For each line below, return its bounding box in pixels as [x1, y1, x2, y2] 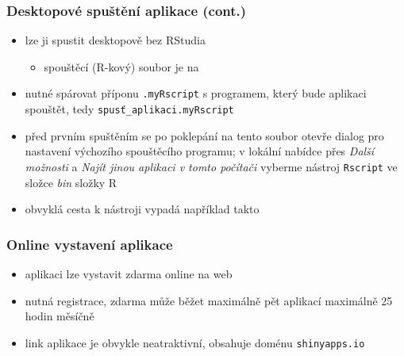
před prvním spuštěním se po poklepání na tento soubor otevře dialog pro [25, 127, 384, 144]
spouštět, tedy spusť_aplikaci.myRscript [25, 101, 234, 117]
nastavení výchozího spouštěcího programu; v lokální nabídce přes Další [25, 143, 375, 159]
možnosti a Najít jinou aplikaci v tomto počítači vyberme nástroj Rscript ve [25, 158, 398, 174]
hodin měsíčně [25, 308, 94, 324]
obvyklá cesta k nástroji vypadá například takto [25, 201, 260, 217]
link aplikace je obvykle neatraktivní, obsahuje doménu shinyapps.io [25, 334, 365, 350]
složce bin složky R [25, 174, 117, 190]
